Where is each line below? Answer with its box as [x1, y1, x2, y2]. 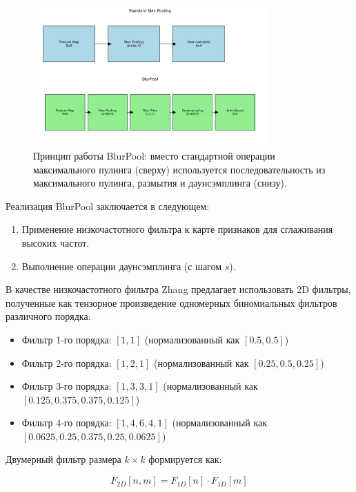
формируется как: [148, 452, 222, 466]
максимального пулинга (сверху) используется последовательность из [33, 162, 326, 176]
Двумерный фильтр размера [6, 452, 121, 466]
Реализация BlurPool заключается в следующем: [6, 198, 210, 213]
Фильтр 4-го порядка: [21, 415, 112, 430]
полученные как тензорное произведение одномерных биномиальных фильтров [6, 295, 337, 310]
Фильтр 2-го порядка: [21, 355, 112, 370]
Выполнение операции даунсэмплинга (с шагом [21, 258, 222, 273]
